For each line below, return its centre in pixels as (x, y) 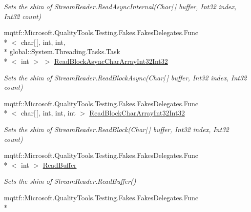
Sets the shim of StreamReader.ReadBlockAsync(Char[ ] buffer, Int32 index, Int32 (125, 77)
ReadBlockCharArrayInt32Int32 (137, 113)
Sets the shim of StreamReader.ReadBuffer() (70, 181)
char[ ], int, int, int (48, 113)
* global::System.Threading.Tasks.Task (62, 51)
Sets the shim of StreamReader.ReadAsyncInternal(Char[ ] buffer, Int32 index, (120, 6)
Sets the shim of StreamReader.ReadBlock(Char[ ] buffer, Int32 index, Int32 (116, 129)
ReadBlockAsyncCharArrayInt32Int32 (111, 61)
